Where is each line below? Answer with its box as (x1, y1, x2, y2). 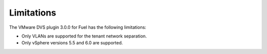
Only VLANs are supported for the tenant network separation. (21, 33, 147, 39)
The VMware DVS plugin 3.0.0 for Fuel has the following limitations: (9, 24, 146, 30)
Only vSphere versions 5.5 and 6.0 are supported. (21, 40, 123, 46)
